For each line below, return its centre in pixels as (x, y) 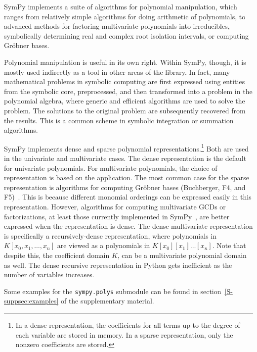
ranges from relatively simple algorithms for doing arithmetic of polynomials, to (125, 16)
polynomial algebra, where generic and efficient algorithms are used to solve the (125, 101)
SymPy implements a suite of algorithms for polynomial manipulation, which (121, 6)
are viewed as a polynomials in (104, 245)
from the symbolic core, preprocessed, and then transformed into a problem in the (128, 91)
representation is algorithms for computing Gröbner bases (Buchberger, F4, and (125, 187)
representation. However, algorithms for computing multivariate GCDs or (115, 206)
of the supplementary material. (107, 301)
